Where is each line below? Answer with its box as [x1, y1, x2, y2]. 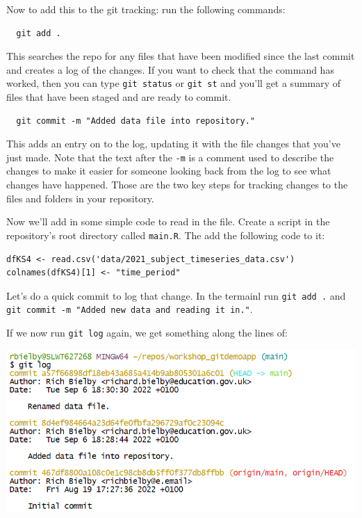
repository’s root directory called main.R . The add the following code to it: [6, 227, 325, 242]
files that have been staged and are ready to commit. [6, 90, 231, 104]
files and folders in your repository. [6, 191, 154, 205]
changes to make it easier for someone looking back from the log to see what [6, 163, 331, 178]
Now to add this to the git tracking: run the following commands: [6, 2, 286, 16]
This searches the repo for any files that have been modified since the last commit [6, 49, 355, 63]
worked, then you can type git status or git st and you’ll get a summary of [6, 76, 341, 90]
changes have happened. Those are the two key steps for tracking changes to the [6, 177, 348, 192]
